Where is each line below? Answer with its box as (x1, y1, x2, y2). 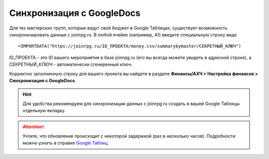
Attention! (22, 124, 44, 130)
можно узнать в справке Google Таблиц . (22, 140, 109, 146)
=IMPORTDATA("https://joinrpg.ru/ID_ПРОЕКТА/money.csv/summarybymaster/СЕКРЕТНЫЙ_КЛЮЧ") (18, 43, 242, 49)
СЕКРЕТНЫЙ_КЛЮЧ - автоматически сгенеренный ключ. (9, 61, 133, 67)
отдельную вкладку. (22, 108, 66, 114)
